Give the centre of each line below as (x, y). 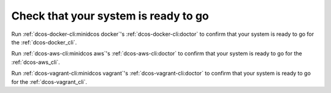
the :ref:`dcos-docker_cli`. (44, 42)
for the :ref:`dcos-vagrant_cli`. (49, 81)
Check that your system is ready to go (110, 16)
